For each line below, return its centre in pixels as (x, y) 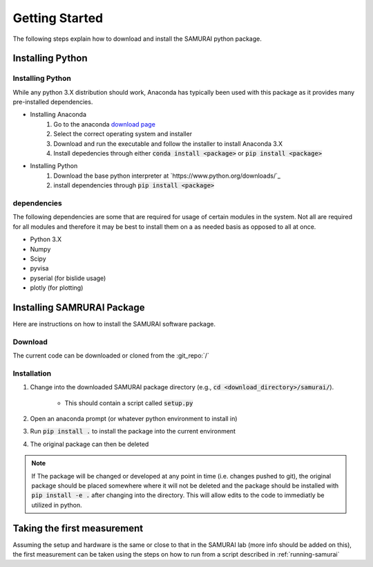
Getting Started (58, 18)
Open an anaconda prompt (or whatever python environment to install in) (134, 419)
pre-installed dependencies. (53, 102)
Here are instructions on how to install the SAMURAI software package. (114, 324)
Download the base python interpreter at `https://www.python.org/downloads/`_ (167, 176)
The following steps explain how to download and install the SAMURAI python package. (137, 39)
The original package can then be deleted (89, 444)
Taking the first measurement (78, 528)
